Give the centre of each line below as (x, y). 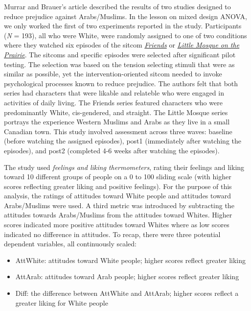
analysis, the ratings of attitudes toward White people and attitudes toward (118, 196)
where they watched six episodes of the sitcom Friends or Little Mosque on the (122, 45)
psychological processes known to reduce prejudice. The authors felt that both (121, 83)
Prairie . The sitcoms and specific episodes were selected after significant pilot (120, 54)
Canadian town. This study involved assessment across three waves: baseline (118, 131)
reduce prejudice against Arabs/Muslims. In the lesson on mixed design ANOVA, (125, 16)
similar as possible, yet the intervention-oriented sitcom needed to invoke (113, 74)
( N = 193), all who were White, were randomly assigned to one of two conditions (125, 35)
